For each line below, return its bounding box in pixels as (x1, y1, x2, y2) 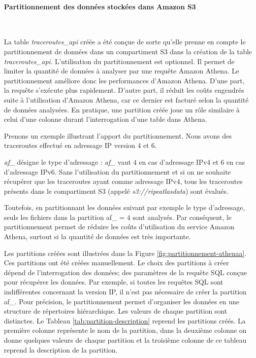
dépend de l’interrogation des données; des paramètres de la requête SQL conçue (4, 267, 247, 277)
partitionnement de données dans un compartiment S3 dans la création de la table (4, 46, 252, 56)
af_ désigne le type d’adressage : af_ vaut (4, 156, 131, 167)
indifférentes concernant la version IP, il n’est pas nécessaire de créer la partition (4, 286, 247, 297)
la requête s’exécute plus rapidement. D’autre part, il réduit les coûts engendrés (4, 85, 244, 95)
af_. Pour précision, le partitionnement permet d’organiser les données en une (4, 296, 239, 306)
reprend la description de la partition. (4, 344, 118, 355)
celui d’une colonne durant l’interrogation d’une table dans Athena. (4, 114, 207, 124)
